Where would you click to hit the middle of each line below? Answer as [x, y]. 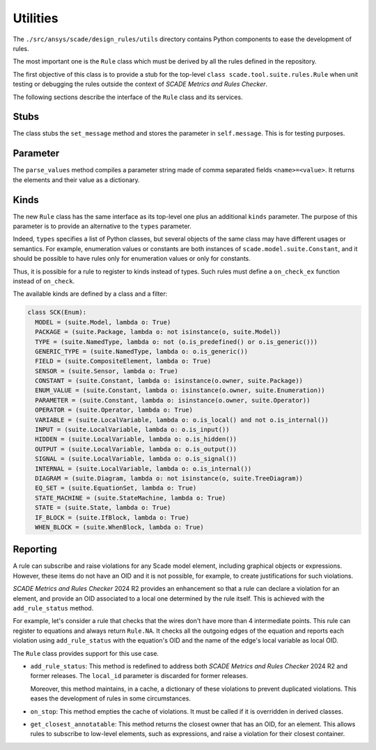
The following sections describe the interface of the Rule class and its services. [128, 97]
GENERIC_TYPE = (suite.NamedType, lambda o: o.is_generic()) [142, 351]
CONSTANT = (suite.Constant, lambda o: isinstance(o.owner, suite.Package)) [169, 381]
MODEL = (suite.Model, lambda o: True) [103, 322]
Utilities [36, 18]
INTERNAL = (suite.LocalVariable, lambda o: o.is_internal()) [143, 468]
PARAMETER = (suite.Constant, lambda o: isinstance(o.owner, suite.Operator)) [173, 400]
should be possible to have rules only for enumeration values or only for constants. [132, 259]
